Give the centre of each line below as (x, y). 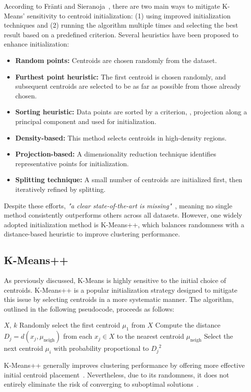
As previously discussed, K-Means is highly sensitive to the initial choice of (115, 280)
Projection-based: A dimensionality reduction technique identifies (116, 154)
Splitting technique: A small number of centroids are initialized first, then (129, 180)
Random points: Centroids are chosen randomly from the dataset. (116, 60)
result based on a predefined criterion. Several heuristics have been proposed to (121, 34)
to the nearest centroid (150, 336)
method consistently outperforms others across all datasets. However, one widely (123, 215)
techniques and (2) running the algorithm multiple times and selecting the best (121, 25)
